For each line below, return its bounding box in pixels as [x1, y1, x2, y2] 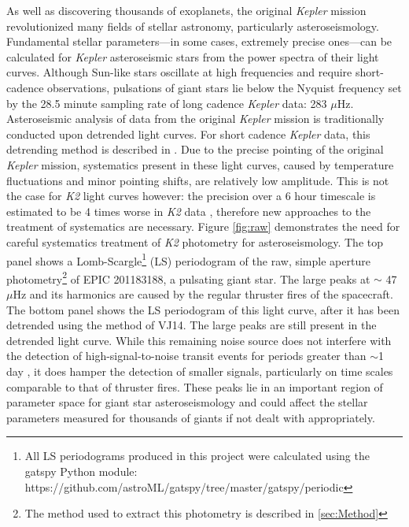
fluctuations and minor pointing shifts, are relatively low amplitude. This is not [6, 172, 389, 188]
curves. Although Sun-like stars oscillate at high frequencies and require [6, 64, 352, 80]
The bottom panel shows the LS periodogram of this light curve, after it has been [6, 301, 400, 317]
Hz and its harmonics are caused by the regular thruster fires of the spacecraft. [13, 286, 393, 302]
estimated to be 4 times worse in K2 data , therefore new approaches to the [6, 202, 371, 219]
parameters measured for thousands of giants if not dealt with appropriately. [6, 409, 375, 425]
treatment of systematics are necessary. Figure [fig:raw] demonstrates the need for [6, 218, 400, 235]
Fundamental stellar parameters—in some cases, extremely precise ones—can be [6, 33, 392, 50]
